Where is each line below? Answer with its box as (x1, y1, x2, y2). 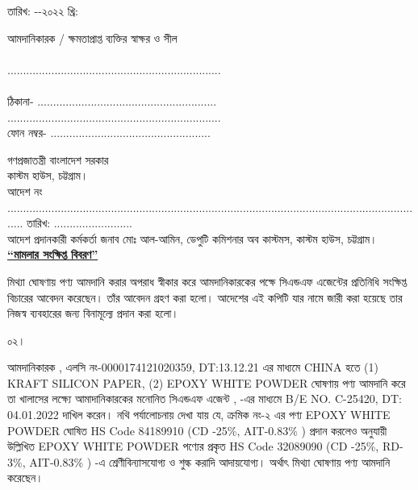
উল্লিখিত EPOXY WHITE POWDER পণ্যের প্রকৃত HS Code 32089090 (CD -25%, (7, 438, 379, 455)
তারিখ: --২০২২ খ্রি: (7, 2, 78, 19)
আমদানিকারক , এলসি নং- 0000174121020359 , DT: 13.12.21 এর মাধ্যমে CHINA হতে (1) (7, 359, 378, 376)
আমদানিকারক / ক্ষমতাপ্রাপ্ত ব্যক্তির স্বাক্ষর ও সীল (7, 29, 178, 46)
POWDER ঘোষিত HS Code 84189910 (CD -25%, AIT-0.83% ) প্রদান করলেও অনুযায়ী (7, 421, 387, 438)
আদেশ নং (7, 182, 43, 199)
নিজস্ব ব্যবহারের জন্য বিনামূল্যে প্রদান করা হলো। (7, 305, 179, 322)
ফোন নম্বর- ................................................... (7, 124, 211, 141)
